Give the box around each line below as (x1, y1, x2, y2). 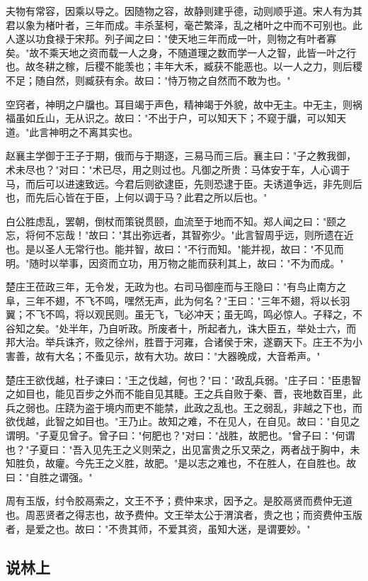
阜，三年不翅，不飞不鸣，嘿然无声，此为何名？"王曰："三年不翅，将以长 (6, 293, 340, 308)
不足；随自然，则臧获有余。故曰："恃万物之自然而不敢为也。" (6, 72, 291, 87)
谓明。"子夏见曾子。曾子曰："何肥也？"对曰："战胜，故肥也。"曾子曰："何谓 (6, 428, 355, 443)
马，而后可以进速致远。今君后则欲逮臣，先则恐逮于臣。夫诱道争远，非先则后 (6, 176, 362, 191)
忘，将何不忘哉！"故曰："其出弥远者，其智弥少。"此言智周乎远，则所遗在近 (6, 227, 354, 242)
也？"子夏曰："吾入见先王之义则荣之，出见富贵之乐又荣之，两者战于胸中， (6, 441, 350, 456)
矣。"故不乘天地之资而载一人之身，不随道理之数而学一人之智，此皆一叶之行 (6, 45, 357, 60)
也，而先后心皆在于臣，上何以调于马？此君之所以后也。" (6, 190, 268, 205)
